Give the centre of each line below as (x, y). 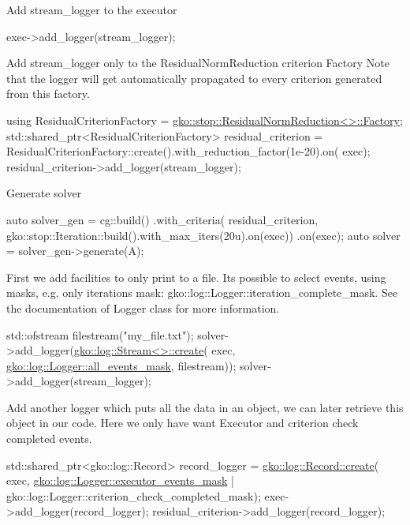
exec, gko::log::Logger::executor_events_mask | (120, 480)
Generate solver (44, 193)
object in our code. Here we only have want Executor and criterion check (183, 423)
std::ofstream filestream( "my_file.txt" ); (100, 334)
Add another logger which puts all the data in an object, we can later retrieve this (205, 407)
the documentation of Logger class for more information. (143, 307)
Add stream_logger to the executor (92, 9)
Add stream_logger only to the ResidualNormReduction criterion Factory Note (198, 63)
